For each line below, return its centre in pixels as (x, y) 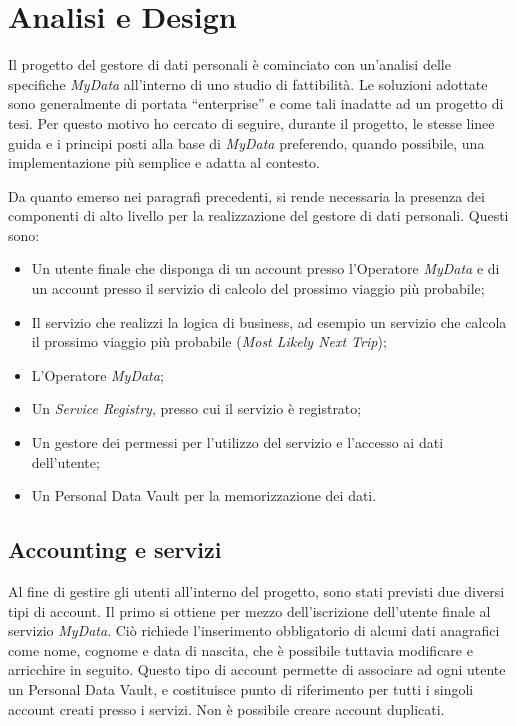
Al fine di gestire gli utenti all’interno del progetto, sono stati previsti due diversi (256, 591)
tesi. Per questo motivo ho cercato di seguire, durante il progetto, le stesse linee (251, 122)
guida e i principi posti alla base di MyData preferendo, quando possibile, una (246, 142)
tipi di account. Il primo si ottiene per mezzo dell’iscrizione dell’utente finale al (249, 610)
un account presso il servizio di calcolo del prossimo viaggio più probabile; (258, 288)
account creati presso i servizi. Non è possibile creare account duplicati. (226, 708)
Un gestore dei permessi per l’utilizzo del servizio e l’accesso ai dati (237, 442)
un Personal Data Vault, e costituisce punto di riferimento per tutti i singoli (241, 688)
